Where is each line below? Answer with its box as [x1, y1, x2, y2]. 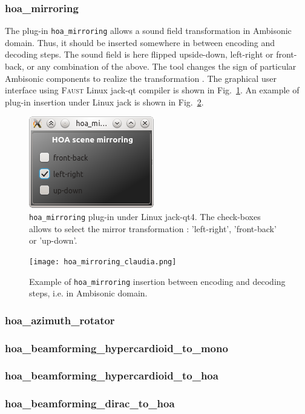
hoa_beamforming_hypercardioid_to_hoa [5, 368, 218, 383]
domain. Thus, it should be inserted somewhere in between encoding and [5, 36, 275, 48]
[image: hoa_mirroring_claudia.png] [29, 257, 177, 266]
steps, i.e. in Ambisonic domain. [29, 287, 148, 299]
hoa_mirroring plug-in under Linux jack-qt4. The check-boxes [29, 210, 261, 223]
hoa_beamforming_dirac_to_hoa [5, 396, 175, 411]
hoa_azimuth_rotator [5, 312, 115, 327]
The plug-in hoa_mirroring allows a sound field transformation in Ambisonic [5, 24, 292, 37]
